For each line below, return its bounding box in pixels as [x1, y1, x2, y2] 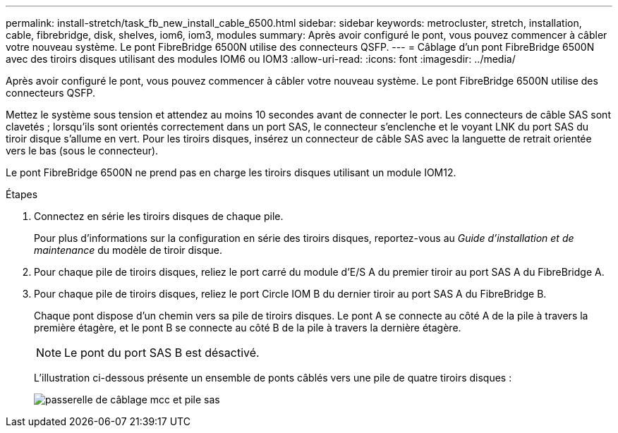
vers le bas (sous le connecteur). [6, 145, 159, 157]
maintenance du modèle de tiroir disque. [34, 244, 222, 256]
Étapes [6, 188, 38, 200]
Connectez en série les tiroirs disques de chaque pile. [34, 210, 284, 222]
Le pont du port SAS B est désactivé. [64, 346, 260, 360]
